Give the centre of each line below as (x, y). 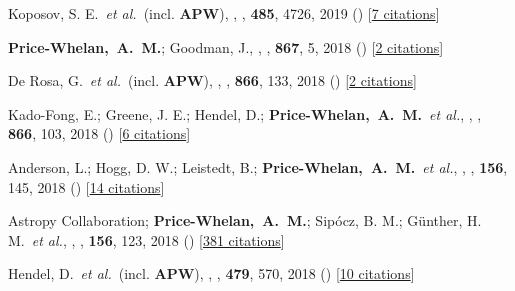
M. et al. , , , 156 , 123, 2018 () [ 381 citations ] (146, 239)
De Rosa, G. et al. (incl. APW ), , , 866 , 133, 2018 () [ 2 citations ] (212, 80)
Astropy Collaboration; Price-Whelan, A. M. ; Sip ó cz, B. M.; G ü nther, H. (245, 220)
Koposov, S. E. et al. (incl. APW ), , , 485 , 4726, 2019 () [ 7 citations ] (224, 13)
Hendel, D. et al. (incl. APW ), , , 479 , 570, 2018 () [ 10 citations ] (211, 273)
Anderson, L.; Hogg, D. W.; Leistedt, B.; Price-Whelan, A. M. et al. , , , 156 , (258, 166)
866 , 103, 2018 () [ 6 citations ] (99, 133)
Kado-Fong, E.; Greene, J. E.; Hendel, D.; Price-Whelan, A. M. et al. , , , (245, 113)
